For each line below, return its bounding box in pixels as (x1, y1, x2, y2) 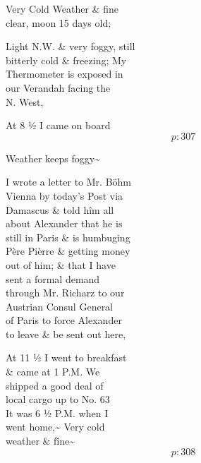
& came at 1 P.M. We (6, 364, 100, 379)
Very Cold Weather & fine (6, 1, 118, 16)
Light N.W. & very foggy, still (6, 39, 135, 54)
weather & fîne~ (6, 433, 75, 448)
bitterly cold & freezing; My (6, 52, 127, 67)
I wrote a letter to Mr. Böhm (6, 174, 132, 189)
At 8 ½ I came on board (6, 118, 111, 133)
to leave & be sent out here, (6, 326, 126, 341)
